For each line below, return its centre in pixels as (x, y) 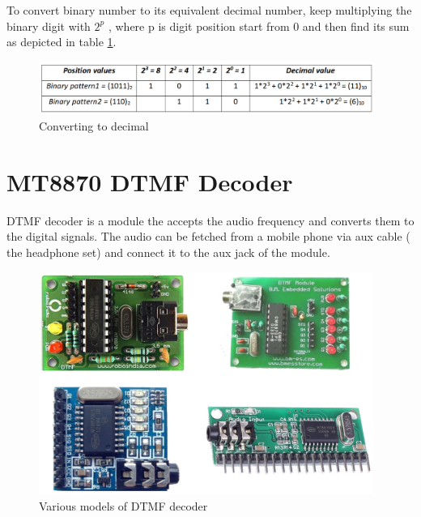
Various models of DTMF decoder (123, 505)
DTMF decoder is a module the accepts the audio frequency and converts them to (210, 220)
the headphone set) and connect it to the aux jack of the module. (168, 252)
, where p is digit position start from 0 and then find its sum (259, 26)
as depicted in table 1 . (62, 42)
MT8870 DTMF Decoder (150, 181)
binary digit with (49, 26)
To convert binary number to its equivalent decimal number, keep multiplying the (209, 10)
